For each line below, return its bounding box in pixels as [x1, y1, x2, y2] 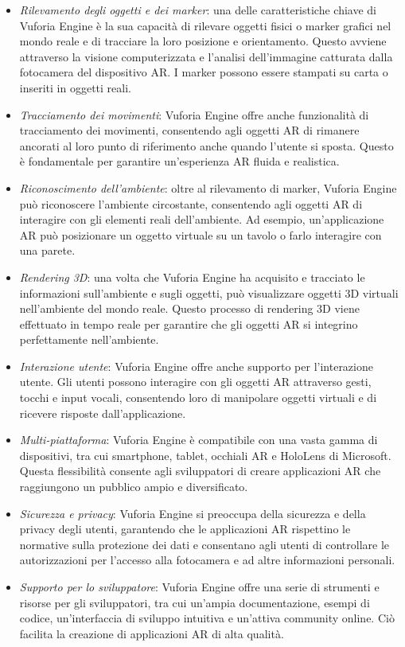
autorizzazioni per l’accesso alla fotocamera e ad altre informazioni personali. [19, 552, 395, 568]
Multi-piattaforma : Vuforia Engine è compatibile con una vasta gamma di [19, 431, 378, 448]
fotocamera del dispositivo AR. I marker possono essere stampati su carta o [19, 64, 388, 80]
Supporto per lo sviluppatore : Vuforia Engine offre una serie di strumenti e [19, 579, 380, 594]
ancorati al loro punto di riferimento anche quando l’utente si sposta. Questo [19, 137, 394, 154]
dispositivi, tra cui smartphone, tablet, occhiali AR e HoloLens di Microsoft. [19, 446, 391, 463]
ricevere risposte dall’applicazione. [19, 404, 186, 421]
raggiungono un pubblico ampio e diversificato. [19, 478, 248, 495]
